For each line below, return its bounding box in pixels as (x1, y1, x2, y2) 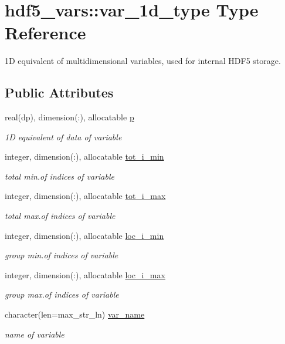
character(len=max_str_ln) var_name (5, 308, 145, 321)
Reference (5, 21, 86, 45)
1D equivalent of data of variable (5, 130, 122, 143)
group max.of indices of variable (5, 288, 119, 301)
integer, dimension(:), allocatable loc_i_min (5, 229, 164, 241)
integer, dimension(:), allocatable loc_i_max (5, 268, 165, 281)
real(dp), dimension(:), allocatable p (5, 111, 134, 123)
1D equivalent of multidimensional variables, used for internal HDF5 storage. (5, 55, 281, 67)
